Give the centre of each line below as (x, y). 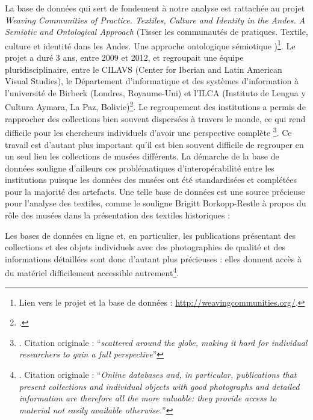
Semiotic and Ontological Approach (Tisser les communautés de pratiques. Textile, (156, 32)
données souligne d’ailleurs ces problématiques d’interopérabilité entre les (140, 168)
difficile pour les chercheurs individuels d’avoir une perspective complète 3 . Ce (148, 131)
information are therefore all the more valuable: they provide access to (148, 398)
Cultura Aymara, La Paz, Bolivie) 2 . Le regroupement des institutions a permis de (155, 106)
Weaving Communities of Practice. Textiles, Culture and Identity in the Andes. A (155, 20)
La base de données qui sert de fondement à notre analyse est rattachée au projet (155, 8)
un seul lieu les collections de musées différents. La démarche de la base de (142, 156)
